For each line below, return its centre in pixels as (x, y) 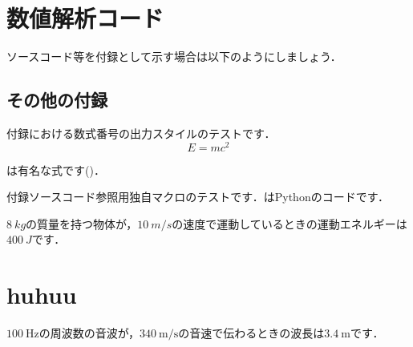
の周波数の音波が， (89, 333)
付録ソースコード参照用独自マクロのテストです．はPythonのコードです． (198, 197)
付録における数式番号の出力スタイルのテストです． (141, 133)
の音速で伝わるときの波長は (251, 333)
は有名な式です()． (56, 169)
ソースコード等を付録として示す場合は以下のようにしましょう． (174, 56)
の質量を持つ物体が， (82, 223)
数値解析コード (85, 18)
